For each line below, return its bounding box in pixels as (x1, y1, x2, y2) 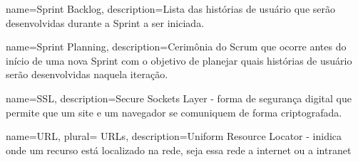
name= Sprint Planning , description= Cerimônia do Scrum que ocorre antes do (6, 39, 347, 54)
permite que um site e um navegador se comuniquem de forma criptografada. (6, 104, 342, 119)
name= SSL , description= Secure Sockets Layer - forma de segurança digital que (6, 90, 352, 105)
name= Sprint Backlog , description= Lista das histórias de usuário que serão (6, 1, 335, 16)
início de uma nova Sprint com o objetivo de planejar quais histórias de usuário (6, 53, 352, 67)
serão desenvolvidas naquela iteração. (6, 67, 168, 82)
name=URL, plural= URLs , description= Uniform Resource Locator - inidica (6, 129, 342, 144)
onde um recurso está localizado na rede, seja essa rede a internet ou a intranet (6, 142, 352, 157)
